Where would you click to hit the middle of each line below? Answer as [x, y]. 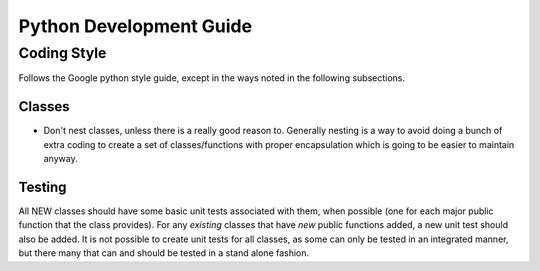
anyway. [61, 159]
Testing [42, 186]
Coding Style [62, 53]
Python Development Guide [135, 26]
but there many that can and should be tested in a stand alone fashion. [164, 253]
